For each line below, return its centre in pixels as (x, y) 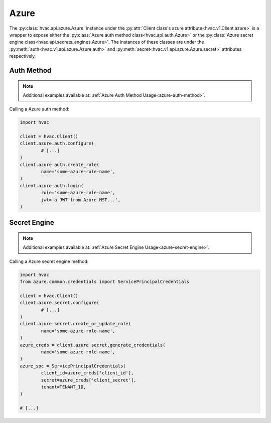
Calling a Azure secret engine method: (49, 261)
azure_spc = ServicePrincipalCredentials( (73, 366)
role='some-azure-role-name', (78, 193)
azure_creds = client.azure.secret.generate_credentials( (93, 345)
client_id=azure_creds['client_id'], (87, 373)
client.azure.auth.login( (52, 185)
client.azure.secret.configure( (60, 303)
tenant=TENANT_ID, (63, 387)
